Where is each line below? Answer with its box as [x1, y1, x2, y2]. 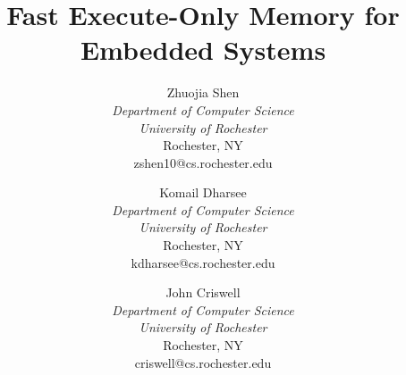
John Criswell [165, 283, 241, 302]
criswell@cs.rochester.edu [134, 353, 272, 371]
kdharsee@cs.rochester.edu [131, 253, 275, 271]
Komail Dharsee [159, 183, 247, 202]
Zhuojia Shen [166, 83, 240, 102]
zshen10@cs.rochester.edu [133, 153, 273, 171]
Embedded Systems [80, 31, 326, 68]
